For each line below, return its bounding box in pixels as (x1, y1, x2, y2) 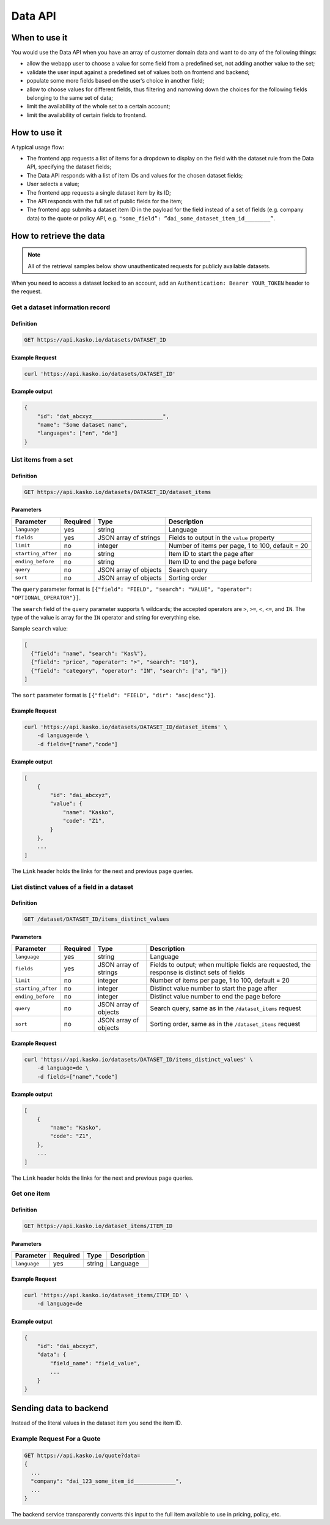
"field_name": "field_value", (50, 1360, 141, 1366)
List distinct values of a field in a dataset (11, 882, 134, 891)
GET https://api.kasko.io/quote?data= (24, 1452, 141, 1459)
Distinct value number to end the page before (150, 992, 281, 1001)
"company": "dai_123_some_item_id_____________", (31, 1478, 183, 1485)
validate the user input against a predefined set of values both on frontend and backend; (26, 68, 250, 76)
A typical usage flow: (11, 143, 65, 151)
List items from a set (11, 455, 73, 464)
